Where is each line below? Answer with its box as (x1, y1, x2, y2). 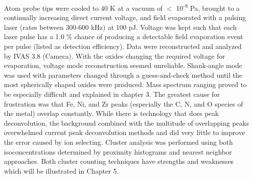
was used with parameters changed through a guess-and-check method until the (4, 69, 242, 80)
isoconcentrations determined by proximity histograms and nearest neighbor (4, 146, 232, 157)
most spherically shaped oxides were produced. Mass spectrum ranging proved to (4, 79, 247, 89)
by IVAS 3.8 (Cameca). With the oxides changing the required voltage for (4, 50, 225, 61)
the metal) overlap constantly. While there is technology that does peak (4, 108, 219, 118)
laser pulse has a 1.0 (4, 31, 65, 42)
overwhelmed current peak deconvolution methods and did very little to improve (4, 127, 245, 137)
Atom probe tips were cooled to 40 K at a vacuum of (4, 2, 163, 13)
